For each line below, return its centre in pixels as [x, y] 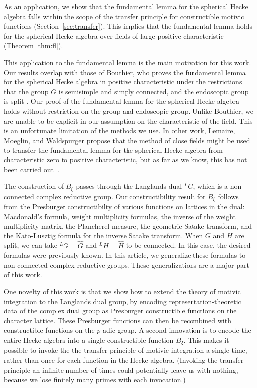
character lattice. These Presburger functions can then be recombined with [118, 320]
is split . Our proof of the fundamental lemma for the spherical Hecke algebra [122, 101]
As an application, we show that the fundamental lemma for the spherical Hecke [126, 6]
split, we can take [31, 245]
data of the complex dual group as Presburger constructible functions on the [120, 311]
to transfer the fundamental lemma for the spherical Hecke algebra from [113, 150]
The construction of [34, 186]
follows [228, 196]
